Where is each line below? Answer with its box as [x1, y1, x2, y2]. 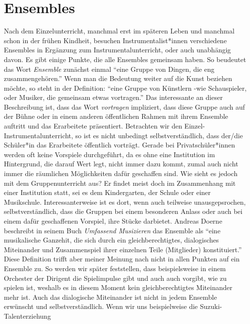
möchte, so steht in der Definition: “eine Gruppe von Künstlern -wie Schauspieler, [4, 82, 247, 93]
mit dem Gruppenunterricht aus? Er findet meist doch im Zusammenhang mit [4, 178, 236, 188]
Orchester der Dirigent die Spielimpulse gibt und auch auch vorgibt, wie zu [4, 273, 227, 283]
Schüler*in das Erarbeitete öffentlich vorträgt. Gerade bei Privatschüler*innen [4, 140, 235, 150]
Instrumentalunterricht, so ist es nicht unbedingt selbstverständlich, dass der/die [4, 130, 243, 140]
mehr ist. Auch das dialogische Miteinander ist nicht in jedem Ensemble [4, 292, 217, 302]
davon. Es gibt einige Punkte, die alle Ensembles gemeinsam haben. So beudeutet [4, 54, 246, 64]
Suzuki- [200, 301, 222, 311]
